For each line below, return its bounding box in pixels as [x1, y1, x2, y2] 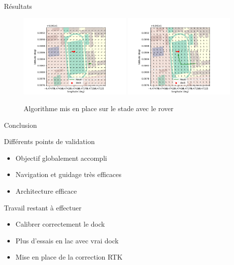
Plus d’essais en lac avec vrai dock [15, 235, 119, 245]
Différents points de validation [4, 136, 95, 147]
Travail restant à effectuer [4, 202, 82, 212]
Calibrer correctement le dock [15, 219, 105, 229]
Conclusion [4, 119, 37, 130]
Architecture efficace [15, 185, 77, 196]
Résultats [4, 1, 32, 11]
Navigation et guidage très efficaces [15, 169, 122, 179]
